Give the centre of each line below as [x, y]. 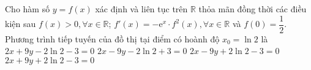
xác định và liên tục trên [141, 9]
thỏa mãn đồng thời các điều [253, 9]
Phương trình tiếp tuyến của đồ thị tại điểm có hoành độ [112, 38]
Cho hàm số [28, 9]
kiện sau [21, 24]
